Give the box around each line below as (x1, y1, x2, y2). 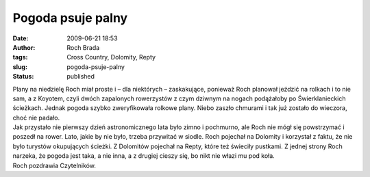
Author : (12, 43, 36, 51)
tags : (12, 53, 28, 62)
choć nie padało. (12, 113, 60, 122)
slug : (12, 62, 27, 71)
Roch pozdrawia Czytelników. (12, 161, 96, 169)
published (66, 72, 95, 81)
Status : (12, 72, 34, 81)
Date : (12, 34, 29, 42)
